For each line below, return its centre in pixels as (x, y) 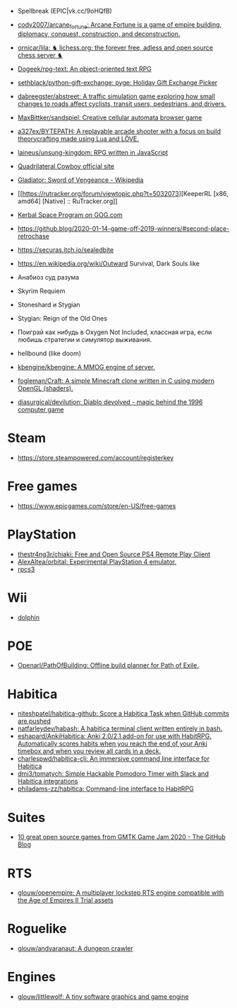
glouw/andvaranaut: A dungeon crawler (75, 949)
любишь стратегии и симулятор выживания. (85, 339)
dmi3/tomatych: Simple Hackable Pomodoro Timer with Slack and (113, 774)
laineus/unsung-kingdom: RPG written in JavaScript (93, 152)
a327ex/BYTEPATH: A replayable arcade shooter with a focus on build (119, 131)
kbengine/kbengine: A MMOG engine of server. (86, 367)
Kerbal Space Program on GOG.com (70, 214)
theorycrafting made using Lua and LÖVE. (78, 139)
